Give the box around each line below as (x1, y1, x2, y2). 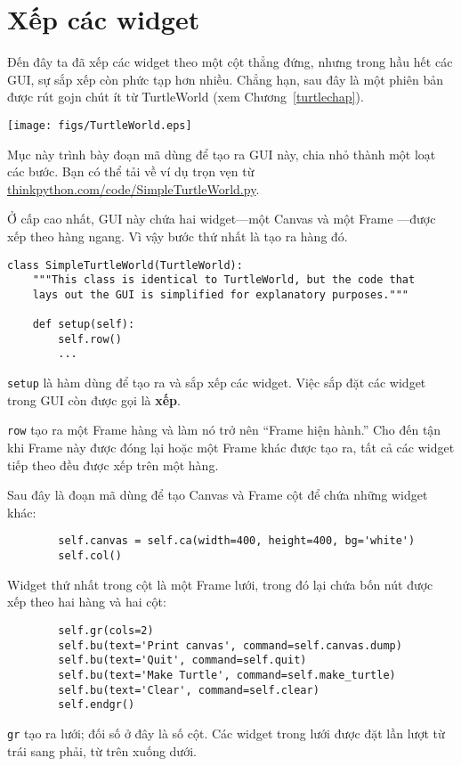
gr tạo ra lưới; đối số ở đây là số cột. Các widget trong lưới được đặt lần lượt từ (7, 723, 445, 742)
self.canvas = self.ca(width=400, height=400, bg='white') (58, 534, 416, 548)
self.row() (58, 332, 122, 346)
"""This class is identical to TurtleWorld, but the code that (32, 273, 416, 287)
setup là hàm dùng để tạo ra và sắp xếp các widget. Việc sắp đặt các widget (7, 373, 426, 392)
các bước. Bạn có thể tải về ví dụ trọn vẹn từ (7, 162, 255, 181)
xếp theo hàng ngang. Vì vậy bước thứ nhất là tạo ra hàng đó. (7, 226, 348, 245)
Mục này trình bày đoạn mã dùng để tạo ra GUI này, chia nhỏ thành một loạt (7, 144, 436, 163)
